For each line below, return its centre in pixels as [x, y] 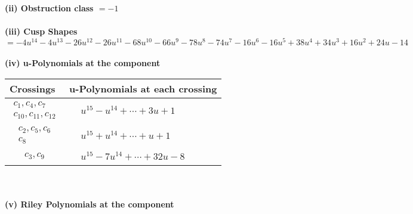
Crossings [33, 89]
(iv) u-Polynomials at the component [83, 63]
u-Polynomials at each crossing [143, 89]
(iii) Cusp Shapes [41, 31]
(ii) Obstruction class [49, 8]
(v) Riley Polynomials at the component [90, 204]
